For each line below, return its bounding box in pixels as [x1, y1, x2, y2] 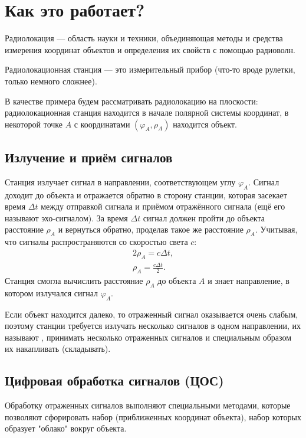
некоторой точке [5, 117, 62, 130]
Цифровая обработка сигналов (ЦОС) [5, 371, 224, 390]
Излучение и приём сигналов [5, 148, 173, 166]
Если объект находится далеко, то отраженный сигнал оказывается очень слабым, [5, 308, 298, 320]
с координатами [74, 117, 130, 130]
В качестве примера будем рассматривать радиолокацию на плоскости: [5, 94, 258, 107]
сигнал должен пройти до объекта [143, 211, 265, 224]
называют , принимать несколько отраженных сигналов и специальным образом [5, 331, 292, 343]
